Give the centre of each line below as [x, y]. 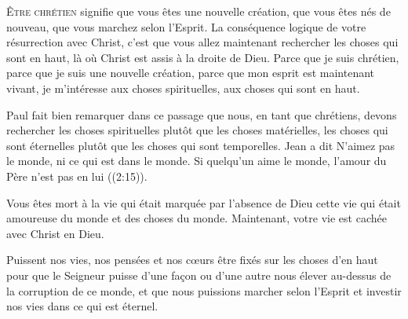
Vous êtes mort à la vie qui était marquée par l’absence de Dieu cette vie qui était [204, 202]
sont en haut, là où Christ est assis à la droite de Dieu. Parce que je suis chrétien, [203, 57]
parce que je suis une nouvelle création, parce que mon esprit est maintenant [191, 73]
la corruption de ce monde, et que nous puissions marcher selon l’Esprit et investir [204, 290]
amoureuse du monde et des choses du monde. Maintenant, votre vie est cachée [197, 218]
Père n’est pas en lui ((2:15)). [77, 176]
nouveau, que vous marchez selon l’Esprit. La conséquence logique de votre [186, 26]
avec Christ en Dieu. [55, 233]
